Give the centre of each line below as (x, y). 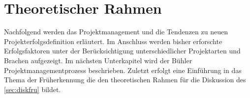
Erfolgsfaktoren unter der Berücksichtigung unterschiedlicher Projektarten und (122, 51)
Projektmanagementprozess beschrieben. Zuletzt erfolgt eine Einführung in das (123, 70)
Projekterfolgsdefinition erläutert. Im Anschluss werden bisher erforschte (113, 41)
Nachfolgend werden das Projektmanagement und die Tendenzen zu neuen (116, 32)
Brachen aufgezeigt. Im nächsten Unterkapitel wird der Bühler (98, 60)
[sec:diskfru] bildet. (32, 89)
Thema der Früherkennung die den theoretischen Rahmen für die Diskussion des (125, 80)
